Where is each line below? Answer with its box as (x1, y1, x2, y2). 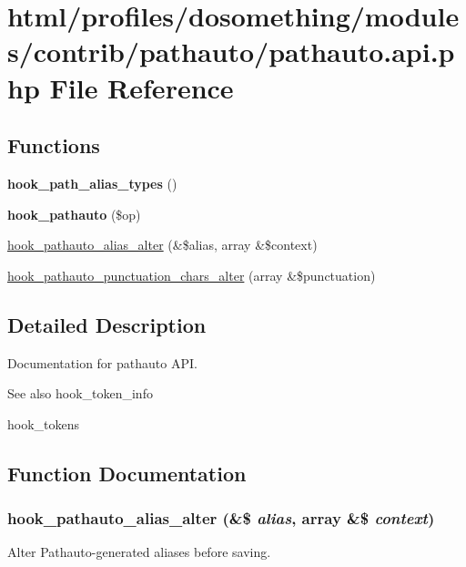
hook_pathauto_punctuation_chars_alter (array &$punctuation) (7, 265, 376, 284)
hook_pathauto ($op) (7, 204, 141, 223)
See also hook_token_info (7, 384, 153, 403)
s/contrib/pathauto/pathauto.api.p (7, 33, 455, 70)
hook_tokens (7, 414, 80, 433)
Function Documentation (7, 459, 247, 487)
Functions (7, 131, 100, 160)
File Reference (49, 68, 234, 106)
